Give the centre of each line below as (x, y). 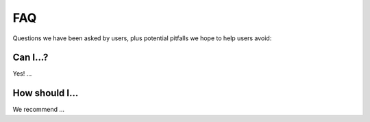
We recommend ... (39, 110)
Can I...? (30, 58)
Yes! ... (22, 74)
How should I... (46, 93)
